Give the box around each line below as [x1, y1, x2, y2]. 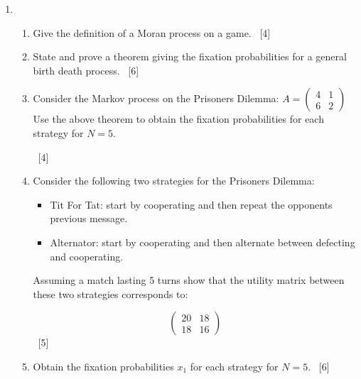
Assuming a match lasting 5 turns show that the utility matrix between [33, 273, 345, 287]
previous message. [50, 211, 128, 226]
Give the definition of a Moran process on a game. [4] [33, 25, 271, 40]
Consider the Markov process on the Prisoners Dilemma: [33, 91, 279, 106]
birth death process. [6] [33, 62, 139, 77]
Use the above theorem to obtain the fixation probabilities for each [33, 111, 324, 126]
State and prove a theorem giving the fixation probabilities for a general [33, 49, 347, 64]
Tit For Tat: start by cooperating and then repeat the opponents [50, 197, 333, 212]
